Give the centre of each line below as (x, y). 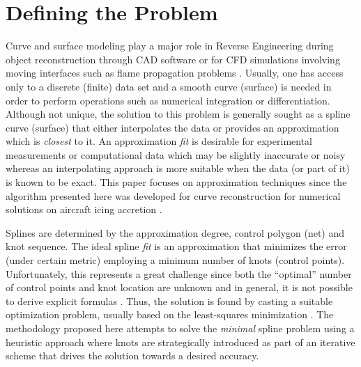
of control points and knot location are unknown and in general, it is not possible (179, 287)
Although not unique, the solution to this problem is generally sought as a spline (178, 114)
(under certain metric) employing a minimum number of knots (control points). (175, 260)
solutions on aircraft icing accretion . (84, 209)
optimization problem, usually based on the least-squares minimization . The (170, 314)
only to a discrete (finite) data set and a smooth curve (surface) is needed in (169, 86)
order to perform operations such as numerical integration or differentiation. (168, 100)
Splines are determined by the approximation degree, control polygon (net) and (175, 232)
